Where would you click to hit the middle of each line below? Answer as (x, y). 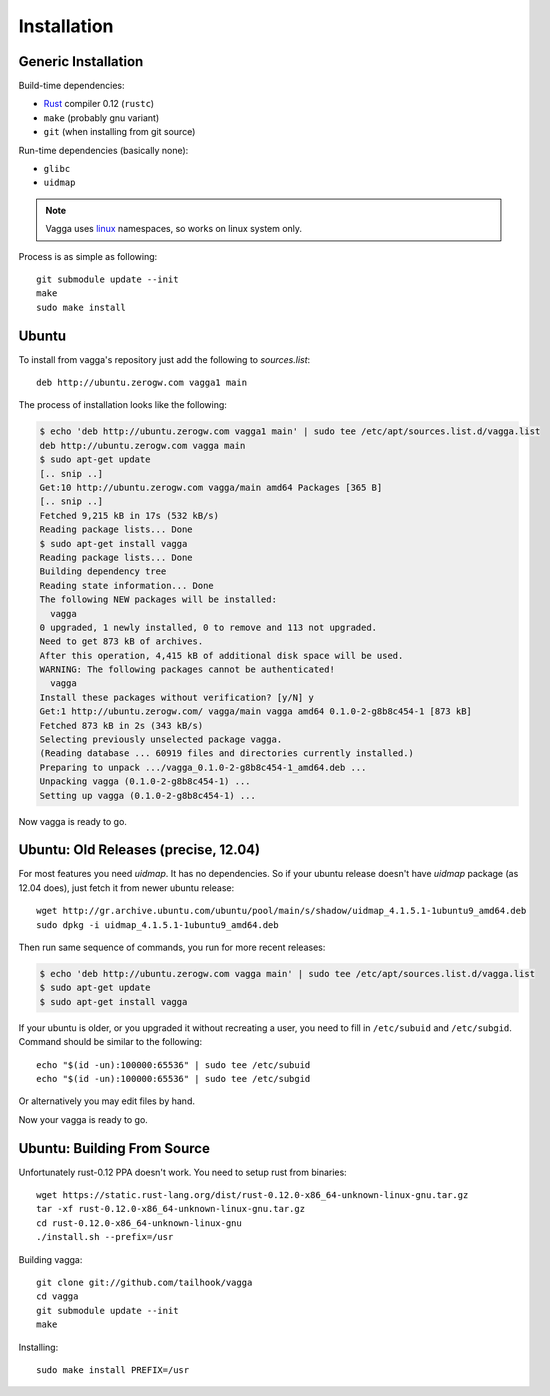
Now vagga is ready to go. (72, 821)
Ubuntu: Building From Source (114, 1148)
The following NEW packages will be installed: (158, 599)
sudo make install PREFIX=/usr (113, 1369)
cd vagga (57, 1296)
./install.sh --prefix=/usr (105, 1237)
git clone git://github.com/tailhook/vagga (144, 1282)
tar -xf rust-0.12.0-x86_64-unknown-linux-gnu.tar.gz (170, 1209)
